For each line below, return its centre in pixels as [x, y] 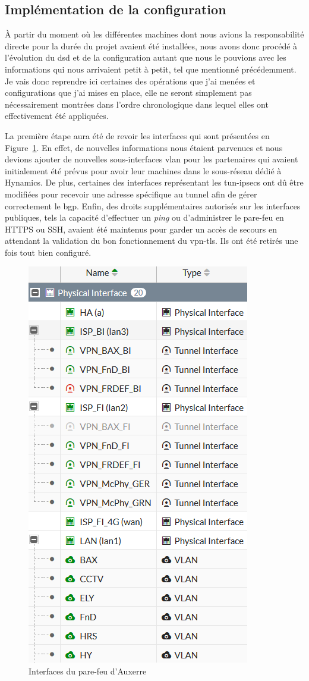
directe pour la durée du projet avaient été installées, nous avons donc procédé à [151, 45]
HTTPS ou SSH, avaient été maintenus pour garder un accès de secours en [141, 229]
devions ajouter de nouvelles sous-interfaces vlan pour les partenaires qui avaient [152, 159]
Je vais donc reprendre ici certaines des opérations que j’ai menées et [130, 81]
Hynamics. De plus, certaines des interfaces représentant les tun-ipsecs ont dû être [154, 182]
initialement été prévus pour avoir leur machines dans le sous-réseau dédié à [143, 170]
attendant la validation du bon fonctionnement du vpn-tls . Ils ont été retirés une [152, 241]
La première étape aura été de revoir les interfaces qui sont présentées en [137, 135]
